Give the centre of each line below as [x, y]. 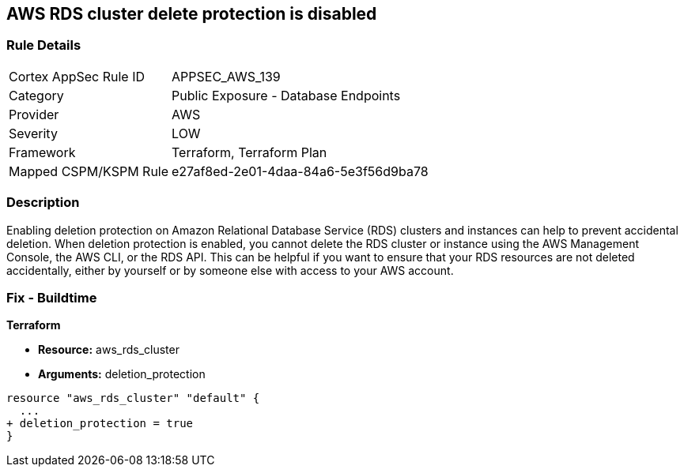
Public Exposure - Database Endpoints [286, 95]
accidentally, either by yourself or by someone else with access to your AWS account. [230, 270]
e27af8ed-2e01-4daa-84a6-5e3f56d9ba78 [300, 171]
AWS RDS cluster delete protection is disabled [192, 14]
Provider [34, 114]
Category [36, 95]
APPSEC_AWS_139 [226, 76]
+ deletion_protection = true [100, 424]
